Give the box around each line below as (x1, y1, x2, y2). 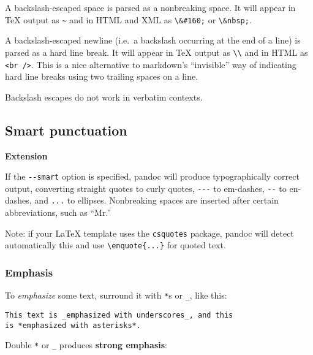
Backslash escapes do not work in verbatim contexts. (5, 90, 203, 103)
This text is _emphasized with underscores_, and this (5, 310, 233, 319)
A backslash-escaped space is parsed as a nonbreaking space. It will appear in (5, 1, 296, 13)
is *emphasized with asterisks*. (5, 321, 141, 330)
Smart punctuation (5, 120, 127, 139)
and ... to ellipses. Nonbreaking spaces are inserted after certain (34, 194, 279, 207)
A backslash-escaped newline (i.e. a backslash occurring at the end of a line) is (5, 34, 301, 47)
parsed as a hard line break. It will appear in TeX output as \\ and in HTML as (5, 45, 308, 58)
